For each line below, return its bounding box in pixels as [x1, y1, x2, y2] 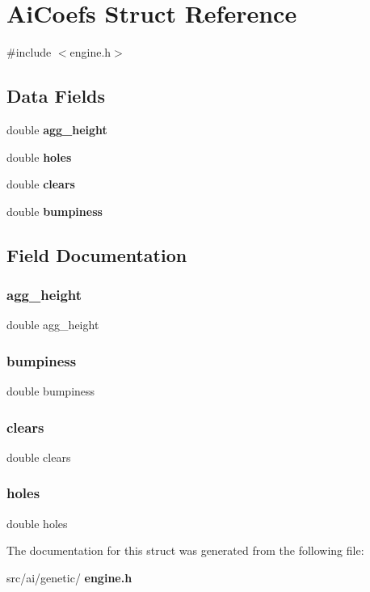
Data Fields [6, 83, 106, 108]
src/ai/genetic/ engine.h [6, 569, 132, 586]
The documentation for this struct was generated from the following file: [6, 542, 364, 559]
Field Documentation [6, 242, 187, 267]
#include [6, 44, 52, 61]
